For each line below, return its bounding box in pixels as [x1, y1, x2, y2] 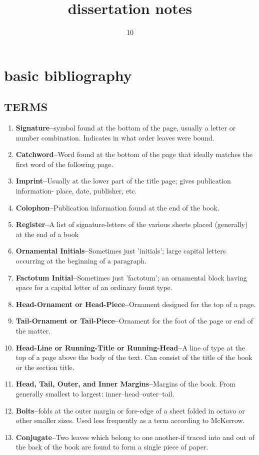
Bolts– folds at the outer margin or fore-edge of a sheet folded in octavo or [15, 405, 245, 415]
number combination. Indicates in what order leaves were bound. [15, 132, 214, 142]
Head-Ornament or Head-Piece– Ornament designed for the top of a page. [15, 298, 256, 309]
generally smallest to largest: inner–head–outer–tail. [15, 388, 174, 398]
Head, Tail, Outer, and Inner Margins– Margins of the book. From [15, 378, 235, 389]
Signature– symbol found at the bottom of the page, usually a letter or [15, 122, 236, 133]
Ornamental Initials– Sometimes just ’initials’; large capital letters [15, 245, 226, 256]
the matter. [15, 325, 51, 336]
